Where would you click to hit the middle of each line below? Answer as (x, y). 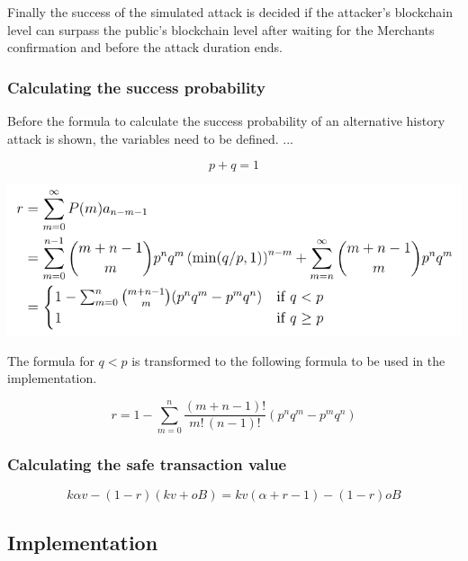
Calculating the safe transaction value (147, 464)
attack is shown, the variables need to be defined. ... (150, 138)
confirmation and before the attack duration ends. (145, 47)
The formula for (51, 360)
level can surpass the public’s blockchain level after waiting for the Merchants (221, 29)
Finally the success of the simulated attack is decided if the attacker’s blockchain (230, 12)
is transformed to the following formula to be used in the (288, 360)
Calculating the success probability (136, 87)
